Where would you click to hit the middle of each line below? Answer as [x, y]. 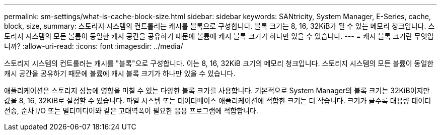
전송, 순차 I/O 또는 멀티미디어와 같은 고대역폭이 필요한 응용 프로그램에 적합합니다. [131, 111]
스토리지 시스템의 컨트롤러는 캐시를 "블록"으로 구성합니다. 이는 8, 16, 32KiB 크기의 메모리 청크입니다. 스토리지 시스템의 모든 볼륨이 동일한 [219, 63]
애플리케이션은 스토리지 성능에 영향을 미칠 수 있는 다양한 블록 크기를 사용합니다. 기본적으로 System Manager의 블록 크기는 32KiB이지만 [217, 90]
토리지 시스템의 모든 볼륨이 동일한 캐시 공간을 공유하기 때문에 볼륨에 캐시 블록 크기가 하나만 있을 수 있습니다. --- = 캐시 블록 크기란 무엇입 [219, 36]
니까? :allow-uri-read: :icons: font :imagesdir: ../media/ [94, 46]
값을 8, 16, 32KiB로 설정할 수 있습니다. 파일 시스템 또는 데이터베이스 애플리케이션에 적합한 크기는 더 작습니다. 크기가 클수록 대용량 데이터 [218, 100]
